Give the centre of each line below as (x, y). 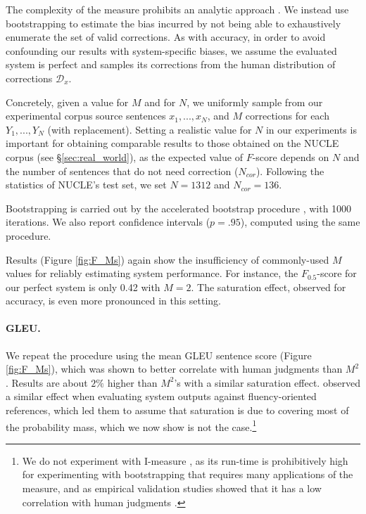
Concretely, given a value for (67, 102)
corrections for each (287, 116)
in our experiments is (311, 129)
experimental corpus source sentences (86, 116)
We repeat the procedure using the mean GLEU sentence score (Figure (159, 355)
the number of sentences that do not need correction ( (122, 171)
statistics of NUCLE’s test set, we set (86, 185)
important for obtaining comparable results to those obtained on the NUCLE (172, 143)
